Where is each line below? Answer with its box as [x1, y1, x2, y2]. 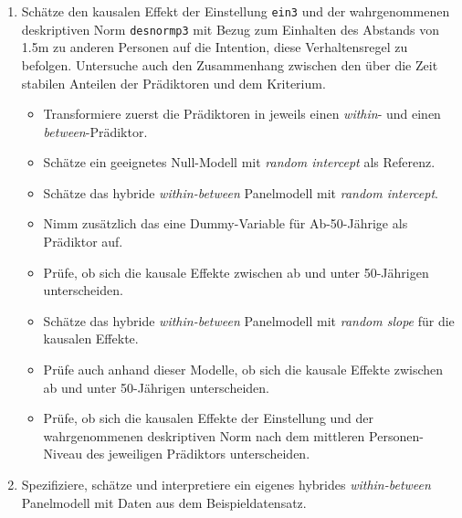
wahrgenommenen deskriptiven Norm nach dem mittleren [43, 426, 365, 445]
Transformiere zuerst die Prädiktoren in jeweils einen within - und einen [43, 104, 441, 123]
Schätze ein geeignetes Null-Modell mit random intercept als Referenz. [43, 153, 436, 172]
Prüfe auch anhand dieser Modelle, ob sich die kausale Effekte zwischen [43, 360, 444, 379]
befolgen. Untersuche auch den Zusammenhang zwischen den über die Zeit [21, 55, 438, 74]
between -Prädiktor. [43, 122, 148, 141]
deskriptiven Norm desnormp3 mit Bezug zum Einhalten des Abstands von [21, 19, 440, 38]
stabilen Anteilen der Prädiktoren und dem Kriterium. [21, 73, 326, 92]
